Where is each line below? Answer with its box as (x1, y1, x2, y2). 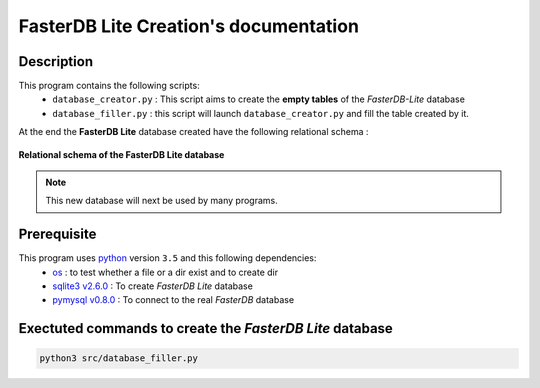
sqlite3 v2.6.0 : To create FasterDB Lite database (52, 280, 254, 292)
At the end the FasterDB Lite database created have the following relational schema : (18, 126, 369, 138)
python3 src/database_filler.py (39, 353, 199, 364)
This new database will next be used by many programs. (45, 195, 279, 207)
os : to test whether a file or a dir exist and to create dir (52, 266, 279, 278)
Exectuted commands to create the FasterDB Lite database (18, 320, 394, 337)
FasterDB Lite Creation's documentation (18, 15, 360, 37)
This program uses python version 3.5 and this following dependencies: (18, 252, 317, 264)
